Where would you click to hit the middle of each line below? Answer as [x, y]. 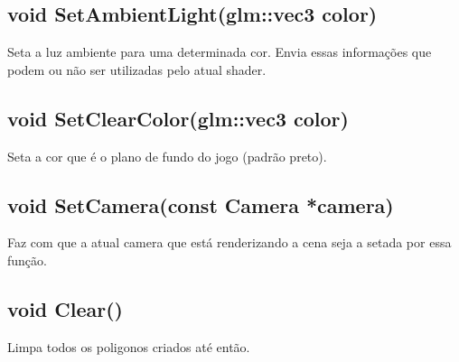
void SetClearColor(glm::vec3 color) [178, 118]
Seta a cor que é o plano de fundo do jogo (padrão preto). [167, 156]
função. [27, 260]
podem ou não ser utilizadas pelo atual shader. [137, 69]
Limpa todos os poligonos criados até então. [129, 346]
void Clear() [65, 308]
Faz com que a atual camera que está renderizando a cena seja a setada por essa [229, 242]
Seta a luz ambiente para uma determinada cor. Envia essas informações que [220, 52]
